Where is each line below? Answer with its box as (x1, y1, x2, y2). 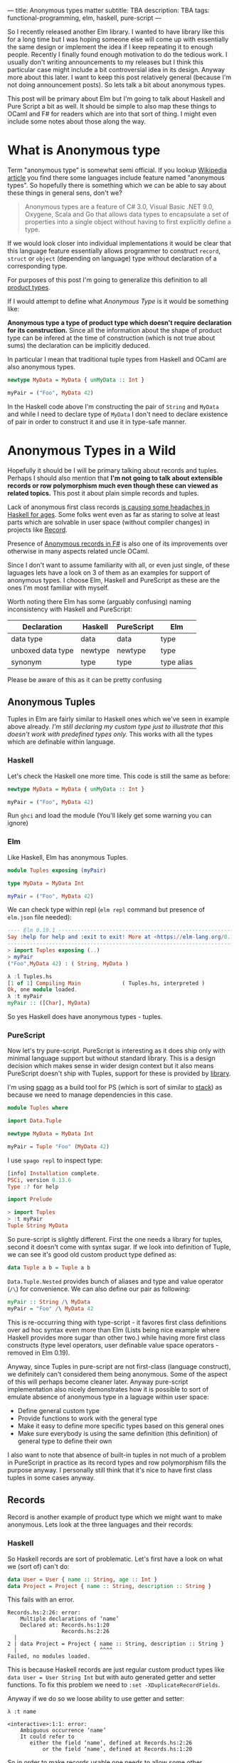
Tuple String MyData (7, 1222, 69, 1230)
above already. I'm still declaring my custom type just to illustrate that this (7, 723, 224, 731)
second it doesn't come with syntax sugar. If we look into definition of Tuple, (7, 1242, 231, 1251)
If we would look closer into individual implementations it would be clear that (7, 238, 232, 247)
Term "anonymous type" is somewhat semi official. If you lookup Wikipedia (7, 166, 228, 174)
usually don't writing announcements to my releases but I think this (7, 58, 204, 66)
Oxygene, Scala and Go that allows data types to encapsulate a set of (24, 210, 229, 219)
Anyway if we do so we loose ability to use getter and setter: (7, 1694, 185, 1703)
